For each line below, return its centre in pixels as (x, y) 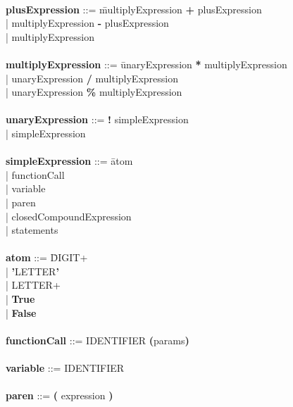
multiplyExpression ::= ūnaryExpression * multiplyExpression (146, 64)
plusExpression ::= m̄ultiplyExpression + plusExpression (134, 9)
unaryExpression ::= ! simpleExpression (97, 119)
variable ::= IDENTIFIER (65, 368)
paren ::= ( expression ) (60, 395)
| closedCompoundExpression (69, 216)
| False (21, 312)
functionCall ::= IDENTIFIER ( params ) (98, 340)
